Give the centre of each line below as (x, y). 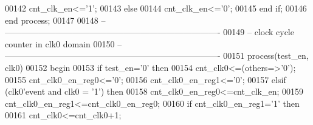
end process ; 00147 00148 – (55, 20)
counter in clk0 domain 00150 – (64, 43)
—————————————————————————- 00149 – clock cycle (150, 32)
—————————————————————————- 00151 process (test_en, (157, 56)
